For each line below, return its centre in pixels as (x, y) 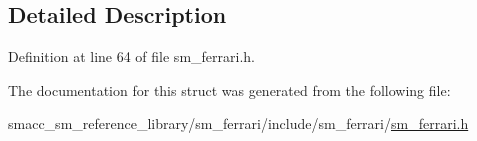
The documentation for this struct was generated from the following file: (229, 89)
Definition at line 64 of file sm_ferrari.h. (131, 56)
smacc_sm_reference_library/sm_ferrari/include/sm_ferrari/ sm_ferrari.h (238, 123)
